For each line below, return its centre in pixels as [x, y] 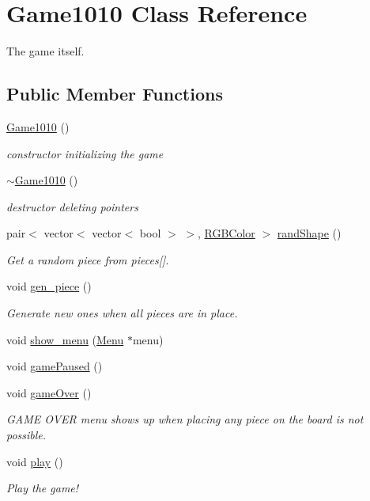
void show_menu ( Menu [65, 339]
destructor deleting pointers [72, 206]
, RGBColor [226, 233]
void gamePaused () [55, 366]
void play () [35, 461]
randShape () [309, 233]
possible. [26, 435]
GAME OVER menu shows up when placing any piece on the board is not [185, 419]
